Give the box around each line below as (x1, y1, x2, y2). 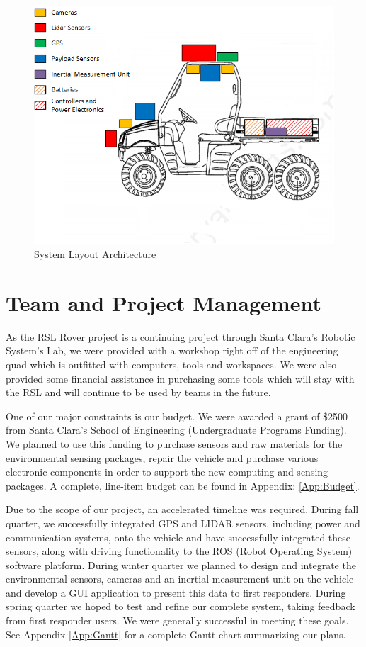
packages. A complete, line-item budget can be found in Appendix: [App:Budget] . (6, 478, 360, 493)
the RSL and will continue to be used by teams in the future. (6, 385, 271, 400)
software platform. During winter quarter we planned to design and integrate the (6, 557, 356, 572)
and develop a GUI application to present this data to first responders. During (6, 585, 346, 600)
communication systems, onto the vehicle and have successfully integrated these (6, 529, 351, 544)
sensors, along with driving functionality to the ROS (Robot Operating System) (6, 544, 353, 558)
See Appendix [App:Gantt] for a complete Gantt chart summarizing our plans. (6, 626, 346, 641)
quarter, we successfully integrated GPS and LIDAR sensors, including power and (6, 515, 360, 530)
